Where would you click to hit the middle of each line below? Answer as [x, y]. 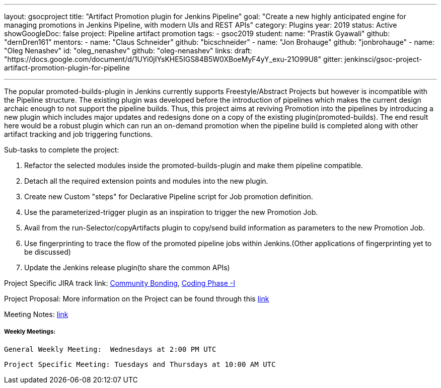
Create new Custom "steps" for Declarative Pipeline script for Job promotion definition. [169, 197]
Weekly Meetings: [30, 332]
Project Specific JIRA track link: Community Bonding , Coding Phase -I [120, 283]
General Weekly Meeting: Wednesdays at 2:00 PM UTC [110, 349]
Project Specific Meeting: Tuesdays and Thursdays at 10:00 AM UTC [140, 364]
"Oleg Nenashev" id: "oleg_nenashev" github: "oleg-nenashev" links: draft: [128, 51]
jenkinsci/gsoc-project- [383, 59]
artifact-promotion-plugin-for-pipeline [67, 68]
